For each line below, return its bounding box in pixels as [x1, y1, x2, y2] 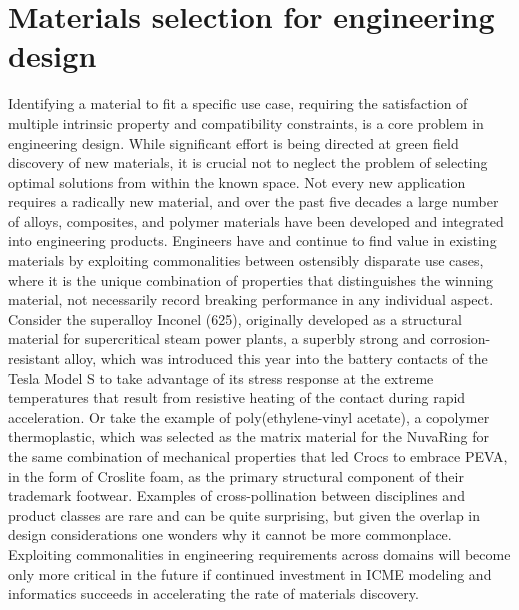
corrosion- [430, 328, 491, 349]
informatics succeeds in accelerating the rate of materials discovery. [8, 583, 419, 604]
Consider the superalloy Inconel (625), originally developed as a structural [8, 308, 462, 329]
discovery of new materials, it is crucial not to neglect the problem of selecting [8, 152, 488, 173]
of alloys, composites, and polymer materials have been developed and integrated [8, 210, 504, 231]
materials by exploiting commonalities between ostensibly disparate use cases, [8, 250, 484, 271]
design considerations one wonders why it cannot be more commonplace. [8, 524, 452, 545]
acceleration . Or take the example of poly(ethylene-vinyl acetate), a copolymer [8, 406, 490, 427]
